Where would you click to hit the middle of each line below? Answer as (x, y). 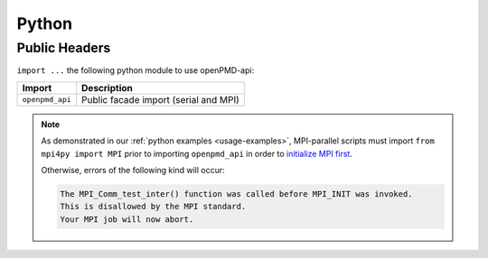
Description (107, 88)
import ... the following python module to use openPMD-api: (136, 70)
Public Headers (64, 48)
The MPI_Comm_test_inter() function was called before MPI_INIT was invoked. (236, 193)
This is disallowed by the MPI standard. (153, 207)
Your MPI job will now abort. (127, 219)
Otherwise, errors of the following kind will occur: (133, 170)
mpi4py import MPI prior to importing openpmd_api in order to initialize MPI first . (197, 153)
